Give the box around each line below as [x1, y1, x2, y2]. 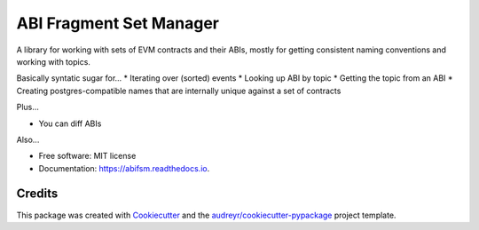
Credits [16, 186, 59, 202]
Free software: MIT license [38, 151, 137, 162]
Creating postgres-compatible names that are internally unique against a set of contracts [16, 85, 342, 96]
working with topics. [16, 56, 90, 67]
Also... [16, 134, 40, 145]
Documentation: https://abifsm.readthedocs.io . [38, 163, 210, 173]
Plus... [16, 102, 40, 113]
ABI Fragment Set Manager [16, 13, 220, 33]
